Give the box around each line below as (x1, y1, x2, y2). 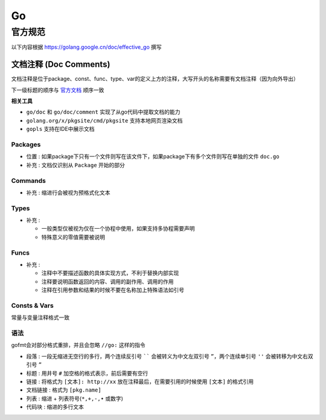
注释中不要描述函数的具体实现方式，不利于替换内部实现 (41, 269, 179, 277)
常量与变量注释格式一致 (11, 314, 69, 321)
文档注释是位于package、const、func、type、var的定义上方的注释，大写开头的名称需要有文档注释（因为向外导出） (11, 75, 299, 83)
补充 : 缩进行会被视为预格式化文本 (26, 189, 110, 196)
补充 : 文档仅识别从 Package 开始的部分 (26, 161, 125, 168)
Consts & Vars (11, 301, 54, 310)
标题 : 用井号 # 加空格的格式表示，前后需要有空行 (26, 369, 149, 377)
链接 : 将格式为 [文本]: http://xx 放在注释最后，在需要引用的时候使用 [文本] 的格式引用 (26, 378, 254, 385)
